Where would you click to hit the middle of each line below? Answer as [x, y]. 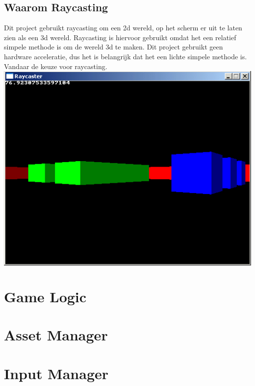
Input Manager [56, 373]
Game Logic [45, 296]
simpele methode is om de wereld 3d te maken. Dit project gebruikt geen [114, 47]
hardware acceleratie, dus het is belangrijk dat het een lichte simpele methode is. [126, 56]
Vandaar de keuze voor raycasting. [56, 66]
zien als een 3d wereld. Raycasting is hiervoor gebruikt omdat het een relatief [120, 37]
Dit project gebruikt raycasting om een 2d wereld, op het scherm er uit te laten [123, 28]
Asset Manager [56, 335]
